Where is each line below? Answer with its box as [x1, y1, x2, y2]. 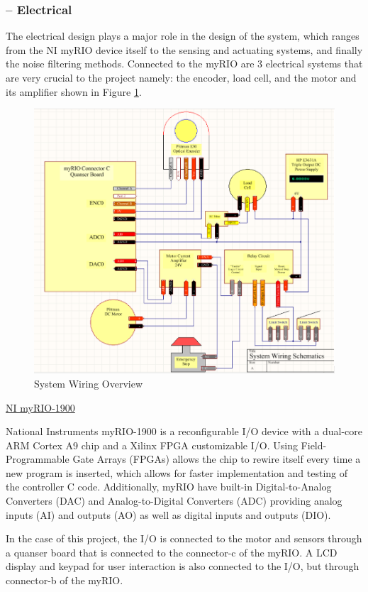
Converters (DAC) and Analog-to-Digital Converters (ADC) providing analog [6, 493, 342, 508]
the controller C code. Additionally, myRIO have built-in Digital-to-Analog [6, 479, 332, 494]
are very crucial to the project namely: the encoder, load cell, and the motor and [6, 70, 357, 84]
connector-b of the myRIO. [6, 573, 123, 588]
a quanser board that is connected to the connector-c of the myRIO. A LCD [6, 544, 338, 559]
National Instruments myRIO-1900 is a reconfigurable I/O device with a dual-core [6, 424, 363, 439]
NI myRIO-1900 [6, 400, 75, 415]
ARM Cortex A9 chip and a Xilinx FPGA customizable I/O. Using [6, 437, 298, 452]
